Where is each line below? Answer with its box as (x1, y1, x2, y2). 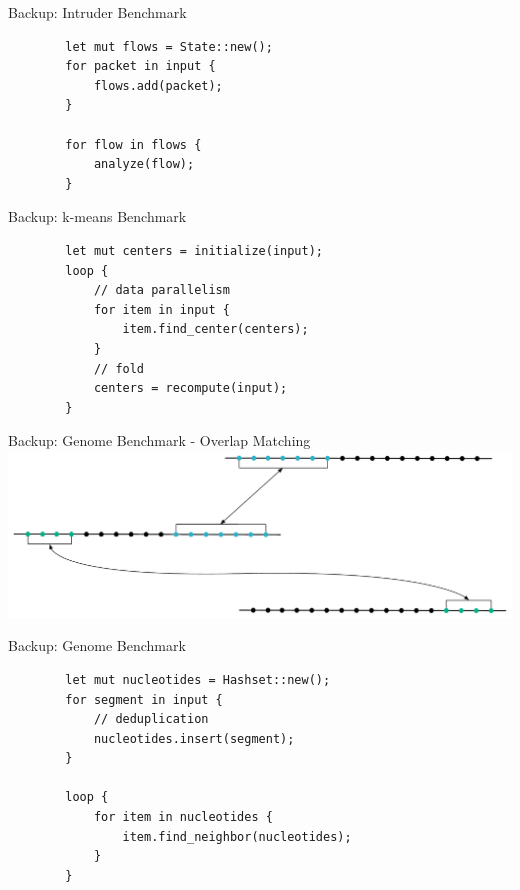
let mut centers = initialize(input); (65, 243, 323, 258)
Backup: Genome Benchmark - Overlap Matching (8, 430, 311, 451)
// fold (93, 361, 145, 376)
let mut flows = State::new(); (65, 39, 273, 54)
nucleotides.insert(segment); (93, 731, 295, 746)
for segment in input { (65, 692, 223, 707)
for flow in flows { (65, 137, 202, 152)
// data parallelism (93, 283, 230, 298)
